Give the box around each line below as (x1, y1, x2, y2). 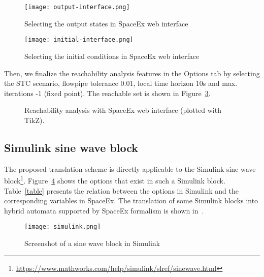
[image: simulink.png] (24, 223, 101, 231)
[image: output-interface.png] (24, 4, 130, 11)
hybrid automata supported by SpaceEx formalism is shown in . (4, 205, 204, 216)
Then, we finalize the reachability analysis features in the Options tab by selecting (4, 68, 260, 78)
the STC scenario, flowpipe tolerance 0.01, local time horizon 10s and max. (4, 78, 238, 88)
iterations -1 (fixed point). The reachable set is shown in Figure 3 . (4, 87, 211, 98)
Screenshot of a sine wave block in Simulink (24, 237, 160, 248)
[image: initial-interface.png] (24, 36, 134, 44)
